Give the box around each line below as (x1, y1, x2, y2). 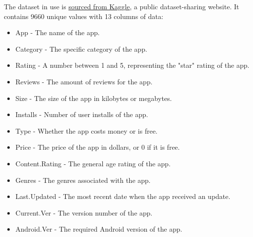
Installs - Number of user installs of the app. (15, 109, 148, 119)
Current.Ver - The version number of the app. (15, 207, 153, 217)
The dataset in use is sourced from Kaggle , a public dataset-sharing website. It (4, 1, 239, 11)
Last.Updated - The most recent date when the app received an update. (15, 191, 231, 201)
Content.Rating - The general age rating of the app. (15, 158, 171, 168)
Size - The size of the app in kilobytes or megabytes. (15, 93, 172, 103)
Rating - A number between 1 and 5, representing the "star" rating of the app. (15, 60, 250, 70)
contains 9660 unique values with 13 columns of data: (4, 11, 163, 21)
